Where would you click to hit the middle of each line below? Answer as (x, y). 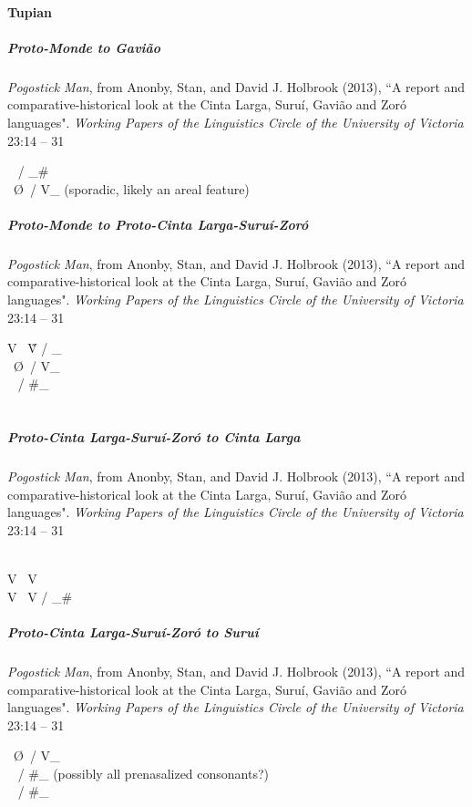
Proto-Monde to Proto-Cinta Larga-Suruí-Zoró (158, 224)
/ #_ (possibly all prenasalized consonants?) (144, 773)
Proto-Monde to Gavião (84, 47)
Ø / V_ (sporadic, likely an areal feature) (131, 188)
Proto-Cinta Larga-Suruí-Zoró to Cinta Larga (154, 437)
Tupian (30, 11)
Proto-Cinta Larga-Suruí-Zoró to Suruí (133, 631)
